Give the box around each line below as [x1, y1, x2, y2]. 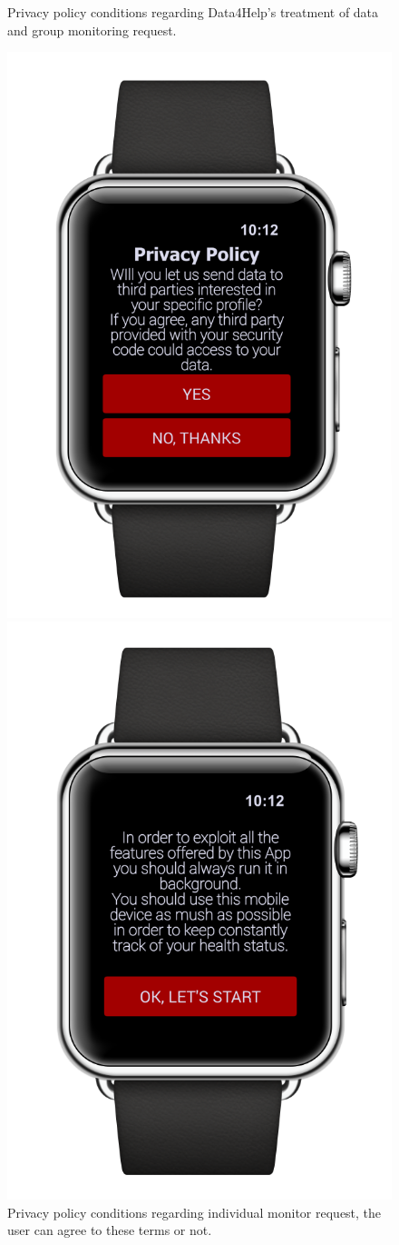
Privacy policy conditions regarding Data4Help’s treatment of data [7, 3, 379, 21]
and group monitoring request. [7, 20, 177, 39]
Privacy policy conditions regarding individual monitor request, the [7, 1202, 382, 1221]
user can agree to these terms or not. [7, 1220, 212, 1240]
